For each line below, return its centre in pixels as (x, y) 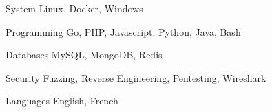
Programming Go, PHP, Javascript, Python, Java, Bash (123, 31)
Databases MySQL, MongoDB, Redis (84, 55)
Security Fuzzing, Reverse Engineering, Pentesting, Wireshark (136, 77)
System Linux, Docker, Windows (74, 8)
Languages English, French (62, 101)
